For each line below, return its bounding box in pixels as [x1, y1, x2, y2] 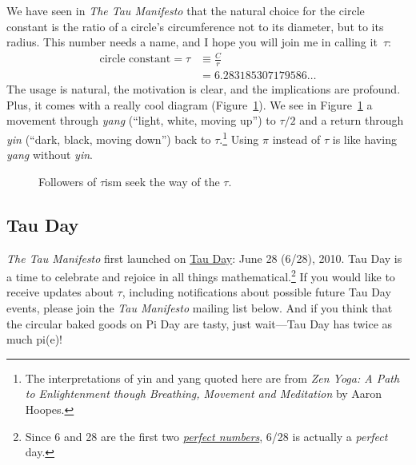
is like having [332, 130, 397, 147]
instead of [272, 130, 321, 147]
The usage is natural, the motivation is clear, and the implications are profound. [6, 81, 401, 97]
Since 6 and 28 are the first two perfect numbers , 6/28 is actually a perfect [25, 427, 388, 444]
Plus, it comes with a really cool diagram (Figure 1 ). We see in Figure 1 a [6, 96, 373, 113]
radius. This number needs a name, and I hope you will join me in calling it [6, 34, 378, 50]
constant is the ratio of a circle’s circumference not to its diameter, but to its [6, 18, 384, 34]
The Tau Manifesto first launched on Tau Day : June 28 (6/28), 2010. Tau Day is [6, 249, 402, 266]
